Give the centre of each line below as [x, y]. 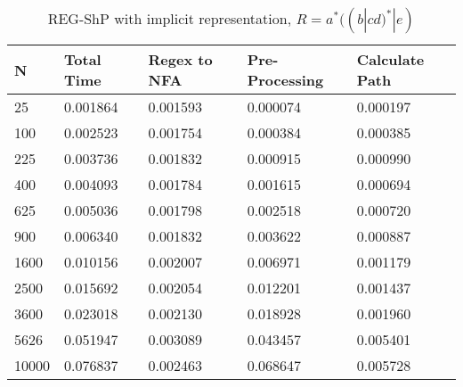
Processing [285, 80]
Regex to [180, 59]
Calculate [390, 59]
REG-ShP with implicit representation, [170, 18]
